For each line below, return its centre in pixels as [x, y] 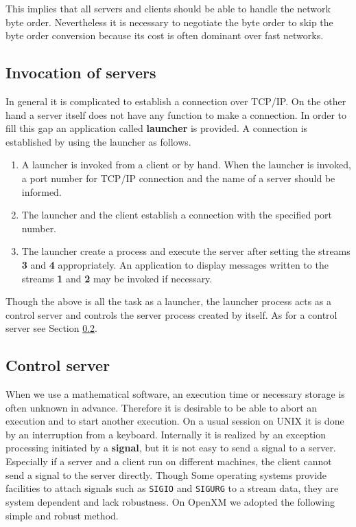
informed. [41, 191]
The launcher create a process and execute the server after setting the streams [186, 251]
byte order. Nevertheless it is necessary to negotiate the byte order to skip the [169, 22]
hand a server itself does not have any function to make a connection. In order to [176, 114]
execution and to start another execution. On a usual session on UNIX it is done [175, 421]
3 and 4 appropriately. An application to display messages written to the [175, 264]
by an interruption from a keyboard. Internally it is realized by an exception [166, 434]
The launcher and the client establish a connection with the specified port [177, 215]
